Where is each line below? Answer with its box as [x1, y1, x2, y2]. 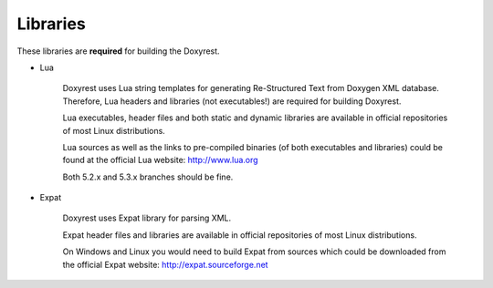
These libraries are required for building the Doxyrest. [16, 46, 220, 57]
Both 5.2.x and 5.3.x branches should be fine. [62, 171, 234, 182]
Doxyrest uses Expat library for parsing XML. [62, 212, 232, 223]
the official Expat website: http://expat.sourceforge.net [62, 259, 268, 270]
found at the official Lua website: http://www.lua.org [62, 155, 259, 166]
